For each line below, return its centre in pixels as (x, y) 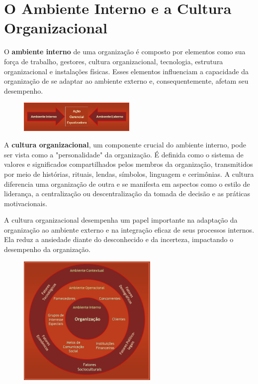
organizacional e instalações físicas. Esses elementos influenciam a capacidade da (126, 71)
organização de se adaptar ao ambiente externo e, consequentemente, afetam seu (126, 81)
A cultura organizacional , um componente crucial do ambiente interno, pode (125, 145)
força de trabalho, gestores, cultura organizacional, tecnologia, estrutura (114, 61)
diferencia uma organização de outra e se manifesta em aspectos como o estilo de (127, 184)
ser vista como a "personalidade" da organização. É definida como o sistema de (124, 154)
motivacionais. (26, 203)
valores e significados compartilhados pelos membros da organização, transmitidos (129, 164)
